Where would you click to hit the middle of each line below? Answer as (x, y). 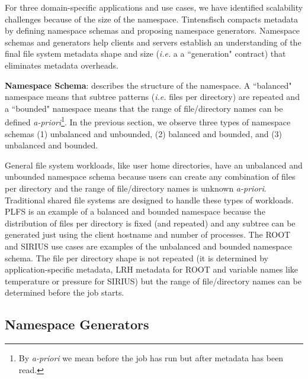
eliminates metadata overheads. (62, 65)
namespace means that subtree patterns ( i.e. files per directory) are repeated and (152, 97)
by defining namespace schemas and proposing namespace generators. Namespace (152, 30)
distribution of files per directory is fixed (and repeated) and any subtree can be (150, 223)
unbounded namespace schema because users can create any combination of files (150, 176)
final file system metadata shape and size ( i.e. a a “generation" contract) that (145, 54)
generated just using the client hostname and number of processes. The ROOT (148, 234)
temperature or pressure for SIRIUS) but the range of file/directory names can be (153, 281)
